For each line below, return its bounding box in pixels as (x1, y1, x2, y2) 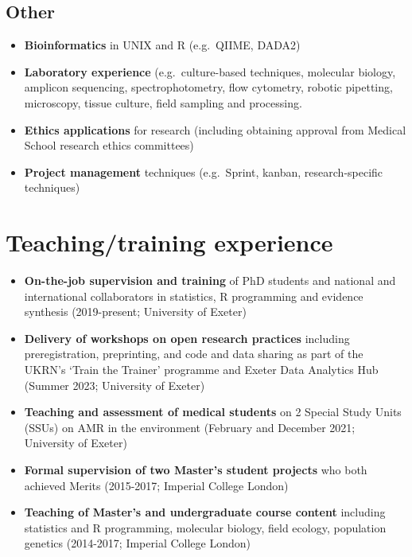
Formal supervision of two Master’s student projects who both (24, 462, 367, 478)
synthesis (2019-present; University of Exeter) (24, 303, 247, 320)
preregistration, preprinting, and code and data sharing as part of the (24, 345, 363, 362)
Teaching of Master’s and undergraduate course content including (24, 504, 386, 520)
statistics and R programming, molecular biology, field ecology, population (24, 519, 387, 536)
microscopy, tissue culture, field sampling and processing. (24, 94, 302, 111)
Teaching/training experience (6, 226, 333, 259)
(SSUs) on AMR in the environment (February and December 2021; (24, 419, 356, 435)
